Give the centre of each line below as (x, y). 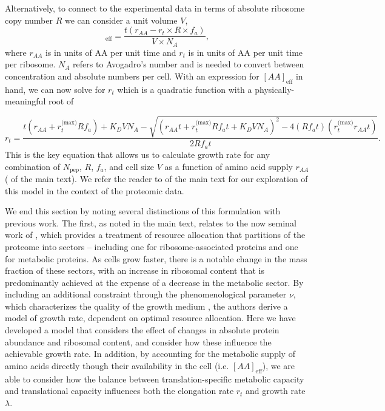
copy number (29, 20)
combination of (33, 166)
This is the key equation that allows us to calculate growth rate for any (138, 154)
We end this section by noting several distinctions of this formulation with (143, 211)
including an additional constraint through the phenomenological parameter (146, 294)
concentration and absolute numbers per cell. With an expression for (132, 76)
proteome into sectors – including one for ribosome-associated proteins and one (152, 246)
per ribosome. (30, 64)
